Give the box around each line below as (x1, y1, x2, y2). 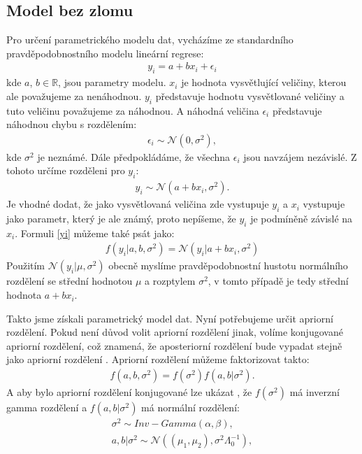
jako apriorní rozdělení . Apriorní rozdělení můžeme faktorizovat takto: (6, 352, 310, 367)
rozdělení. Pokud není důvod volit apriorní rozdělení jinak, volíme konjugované (6, 325, 343, 339)
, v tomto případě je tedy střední (208, 274, 349, 288)
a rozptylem (145, 274, 196, 288)
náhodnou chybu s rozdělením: (6, 117, 137, 132)
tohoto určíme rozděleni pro (6, 163, 125, 178)
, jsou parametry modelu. (58, 75, 166, 90)
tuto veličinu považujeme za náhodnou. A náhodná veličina (6, 103, 259, 118)
